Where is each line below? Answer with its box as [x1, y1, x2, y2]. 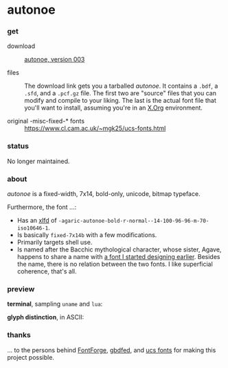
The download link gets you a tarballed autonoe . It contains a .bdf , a [24, 82, 218, 90]
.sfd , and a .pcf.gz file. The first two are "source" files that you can [24, 89, 216, 97]
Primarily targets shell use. [16, 238, 93, 247]
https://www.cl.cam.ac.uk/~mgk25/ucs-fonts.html [24, 124, 166, 132]
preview [7, 284, 35, 293]
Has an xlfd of [16, 217, 57, 225]
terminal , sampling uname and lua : [7, 300, 103, 308]
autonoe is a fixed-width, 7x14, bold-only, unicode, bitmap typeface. [7, 190, 201, 198]
